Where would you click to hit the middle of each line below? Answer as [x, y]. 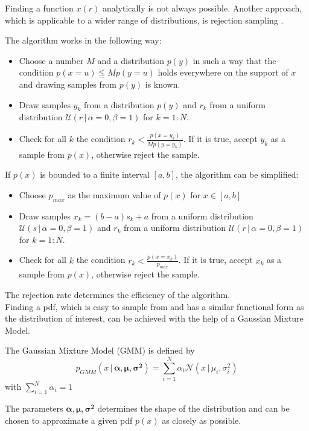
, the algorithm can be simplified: [237, 174]
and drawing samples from [68, 84]
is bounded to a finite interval [95, 174]
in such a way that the [234, 60]
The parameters [34, 408]
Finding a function [39, 8]
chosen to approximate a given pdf [69, 420]
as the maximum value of [114, 194]
